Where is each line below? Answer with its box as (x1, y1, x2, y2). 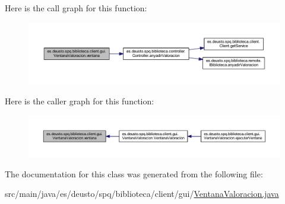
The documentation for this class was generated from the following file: (5, 167, 263, 180)
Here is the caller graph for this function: (5, 95, 154, 107)
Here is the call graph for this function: (5, 2, 147, 14)
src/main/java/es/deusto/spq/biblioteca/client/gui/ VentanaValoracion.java (5, 187, 279, 200)
